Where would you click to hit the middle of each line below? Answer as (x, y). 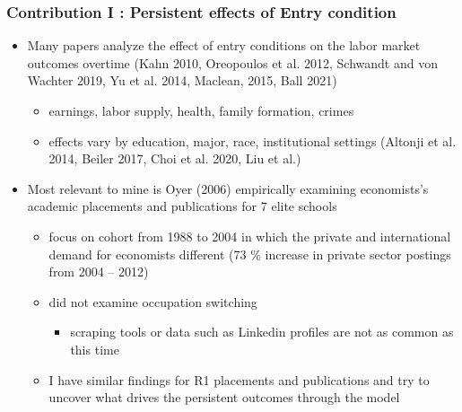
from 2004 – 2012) (99, 272)
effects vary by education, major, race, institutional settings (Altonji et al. (253, 140)
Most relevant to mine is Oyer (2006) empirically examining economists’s (228, 188)
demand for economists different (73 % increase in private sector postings (250, 254)
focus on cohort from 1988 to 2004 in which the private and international (250, 236)
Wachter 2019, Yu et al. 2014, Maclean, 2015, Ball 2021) (182, 80)
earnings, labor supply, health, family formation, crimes (201, 110)
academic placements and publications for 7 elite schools (182, 206)
